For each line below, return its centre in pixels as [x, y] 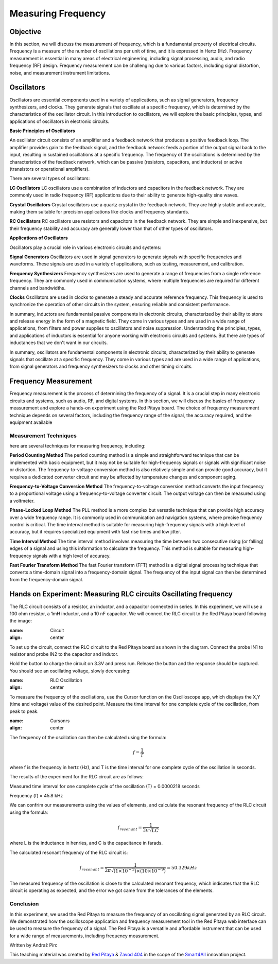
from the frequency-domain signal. [46, 579]
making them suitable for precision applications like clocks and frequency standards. [100, 212]
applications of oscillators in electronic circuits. [59, 121]
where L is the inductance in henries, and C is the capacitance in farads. [86, 843]
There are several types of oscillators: [50, 178]
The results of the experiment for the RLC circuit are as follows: [77, 777]
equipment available [31, 422]
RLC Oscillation [66, 680]
